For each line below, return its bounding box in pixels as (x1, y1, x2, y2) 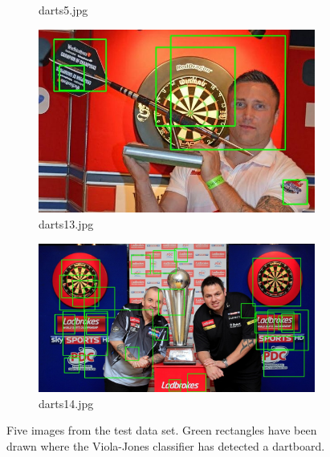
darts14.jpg (39, 394, 94, 411)
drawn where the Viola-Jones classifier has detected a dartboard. (6, 437, 325, 454)
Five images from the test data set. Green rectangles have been (6, 422, 317, 439)
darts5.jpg (39, 2, 88, 18)
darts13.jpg (39, 215, 94, 232)
